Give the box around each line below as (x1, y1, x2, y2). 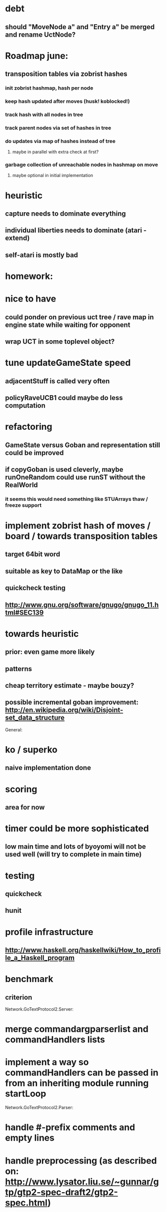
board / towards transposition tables (5, 531, 158, 541)
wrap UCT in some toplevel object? (5, 337, 115, 346)
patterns (5, 665, 32, 673)
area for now (5, 803, 45, 811)
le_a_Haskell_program (5, 954, 75, 962)
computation (5, 401, 46, 409)
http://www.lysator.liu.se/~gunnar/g (5, 1176, 159, 1187)
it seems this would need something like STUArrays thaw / (5, 495, 148, 502)
